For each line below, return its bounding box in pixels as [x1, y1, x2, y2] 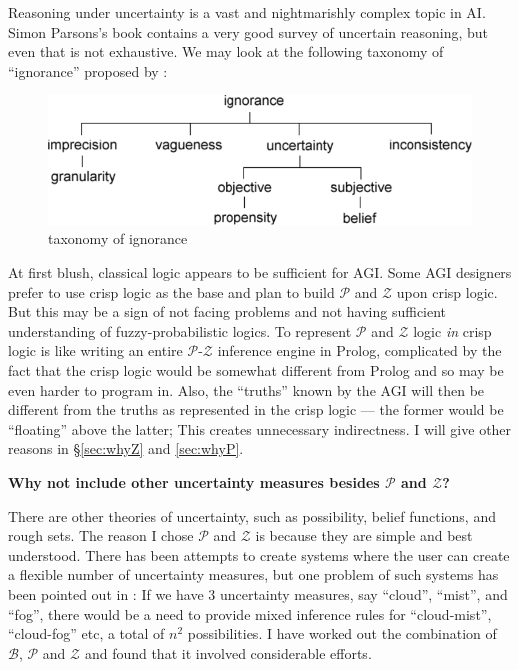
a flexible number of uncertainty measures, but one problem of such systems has [8, 564, 499, 585]
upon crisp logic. [396, 281, 498, 302]
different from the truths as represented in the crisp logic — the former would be [8, 399, 504, 420]
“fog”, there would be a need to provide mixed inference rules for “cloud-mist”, [8, 603, 492, 624]
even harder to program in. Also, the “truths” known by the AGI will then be [8, 379, 485, 400]
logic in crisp [413, 320, 492, 341]
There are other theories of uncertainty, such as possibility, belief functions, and [8, 505, 496, 526]
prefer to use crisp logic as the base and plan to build [8, 281, 335, 302]
